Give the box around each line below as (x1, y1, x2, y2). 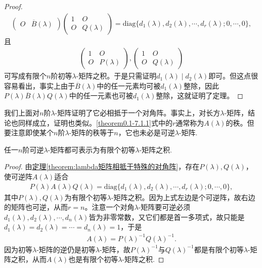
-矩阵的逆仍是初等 (36, 244, 96, 254)
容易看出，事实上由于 (4, 80, 75, 91)
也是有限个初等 (68, 254, 118, 264)
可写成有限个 (4, 70, 47, 81)
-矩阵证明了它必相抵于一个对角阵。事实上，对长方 (55, 107, 221, 118)
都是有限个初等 (194, 244, 244, 254)
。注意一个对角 (84, 202, 135, 212)
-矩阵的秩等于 (69, 127, 114, 138)
